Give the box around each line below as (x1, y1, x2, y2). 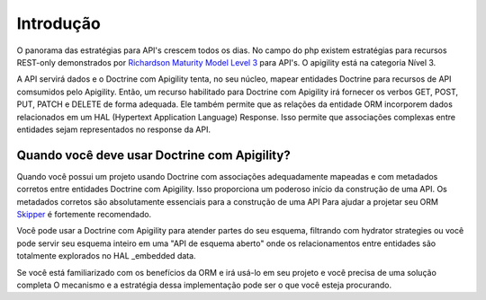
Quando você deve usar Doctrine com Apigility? (16, 147, 292, 163)
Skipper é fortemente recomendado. (16, 208, 152, 219)
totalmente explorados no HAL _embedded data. (16, 251, 197, 261)
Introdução (16, 13, 101, 33)
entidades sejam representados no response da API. (16, 124, 211, 135)
